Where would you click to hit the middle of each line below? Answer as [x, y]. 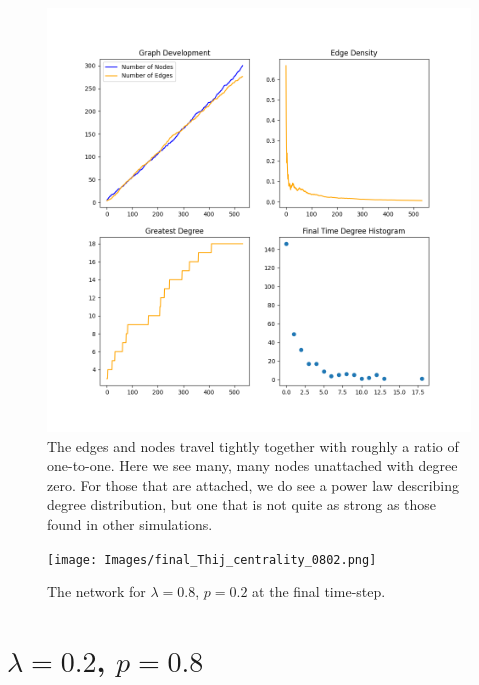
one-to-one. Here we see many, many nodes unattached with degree [252, 465]
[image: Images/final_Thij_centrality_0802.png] [212, 559]
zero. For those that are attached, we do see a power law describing [253, 484]
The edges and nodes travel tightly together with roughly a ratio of [253, 445]
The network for [96, 591]
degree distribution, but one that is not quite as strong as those [242, 504]
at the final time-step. [319, 591]
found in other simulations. [130, 523]
